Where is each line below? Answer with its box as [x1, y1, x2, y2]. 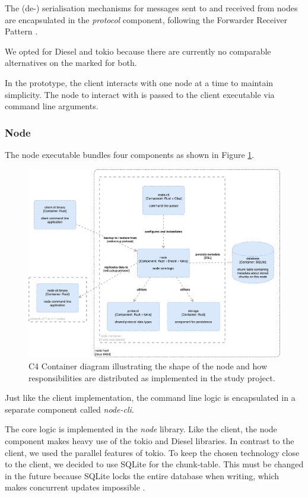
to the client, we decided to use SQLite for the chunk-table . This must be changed [5, 458, 304, 470]
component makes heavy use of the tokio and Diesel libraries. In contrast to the [5, 435, 294, 447]
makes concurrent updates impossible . [5, 481, 145, 493]
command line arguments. [5, 100, 99, 112]
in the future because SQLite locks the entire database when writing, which [5, 469, 280, 482]
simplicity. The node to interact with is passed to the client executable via [5, 88, 275, 100]
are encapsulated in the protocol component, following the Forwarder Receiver [5, 13, 287, 26]
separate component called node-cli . [5, 403, 134, 415]
